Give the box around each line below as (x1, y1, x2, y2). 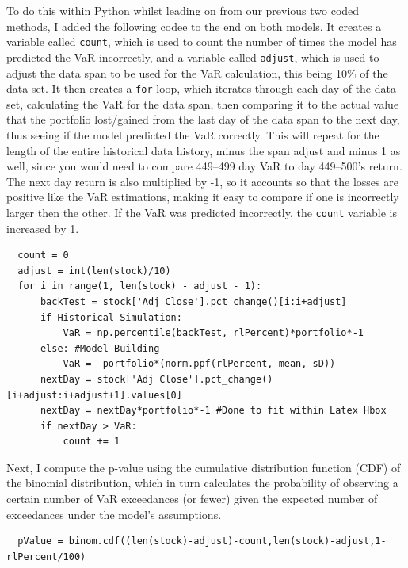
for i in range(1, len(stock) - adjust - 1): (17, 280, 262, 292)
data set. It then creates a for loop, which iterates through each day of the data (6, 80, 396, 97)
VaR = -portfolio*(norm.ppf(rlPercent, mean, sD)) (63, 358, 336, 370)
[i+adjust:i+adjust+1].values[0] (6, 389, 182, 401)
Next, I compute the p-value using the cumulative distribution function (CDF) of (6, 459, 401, 475)
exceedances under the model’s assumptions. (6, 505, 222, 522)
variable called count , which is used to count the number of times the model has (6, 33, 397, 50)
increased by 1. (6, 219, 79, 236)
